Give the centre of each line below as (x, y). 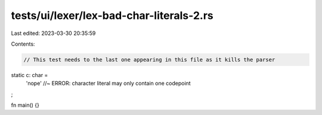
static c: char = (30, 75)
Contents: (23, 44)
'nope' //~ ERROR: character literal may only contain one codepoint (108, 84)
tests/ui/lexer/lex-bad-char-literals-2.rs (112, 15)
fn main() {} (25, 105)
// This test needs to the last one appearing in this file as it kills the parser (149, 60)
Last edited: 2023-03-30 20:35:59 (53, 33)
